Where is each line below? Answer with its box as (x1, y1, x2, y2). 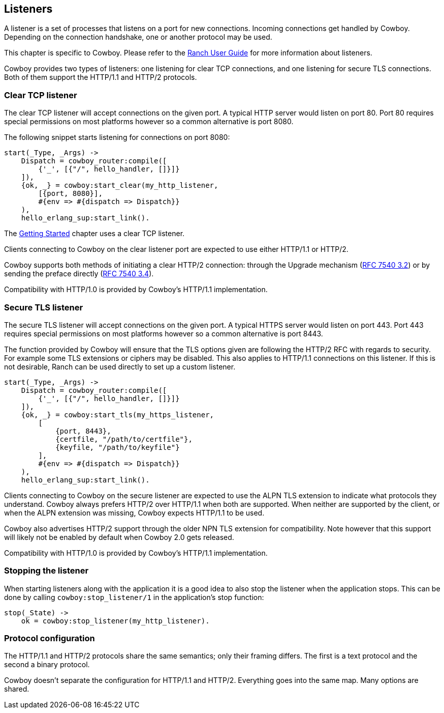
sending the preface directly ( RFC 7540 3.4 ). (4, 269, 154, 278)
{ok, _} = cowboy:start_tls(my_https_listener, (21, 410, 214, 419)
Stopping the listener (4, 565, 89, 576)
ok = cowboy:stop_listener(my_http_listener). (21, 616, 210, 625)
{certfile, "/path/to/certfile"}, (55, 435, 193, 443)
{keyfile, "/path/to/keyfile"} (55, 443, 180, 451)
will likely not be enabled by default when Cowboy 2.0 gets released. (4, 532, 234, 541)
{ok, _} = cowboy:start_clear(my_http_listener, (21, 181, 218, 190)
